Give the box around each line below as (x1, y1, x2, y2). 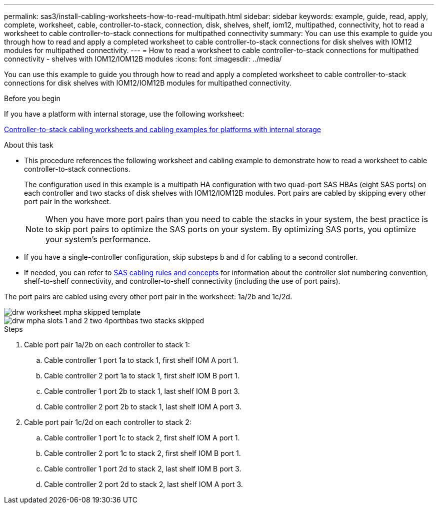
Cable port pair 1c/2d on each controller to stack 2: (24, 418, 191, 426)
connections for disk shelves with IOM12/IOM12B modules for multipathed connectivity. (4, 79, 291, 87)
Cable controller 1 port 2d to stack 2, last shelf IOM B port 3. (44, 464, 241, 473)
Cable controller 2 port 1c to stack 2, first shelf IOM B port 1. (44, 449, 241, 457)
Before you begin (4, 94, 60, 103)
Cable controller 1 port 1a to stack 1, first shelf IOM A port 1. (44, 356, 238, 364)
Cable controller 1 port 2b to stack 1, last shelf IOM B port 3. (44, 387, 240, 395)
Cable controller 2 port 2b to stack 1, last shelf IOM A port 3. (44, 402, 241, 411)
